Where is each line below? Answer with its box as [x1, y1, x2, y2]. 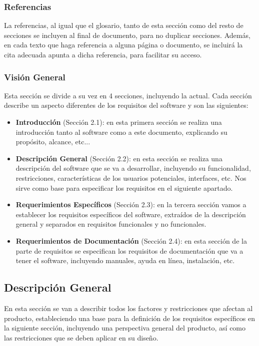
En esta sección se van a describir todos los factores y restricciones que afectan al [4, 303, 253, 313]
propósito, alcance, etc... [15, 136, 90, 147]
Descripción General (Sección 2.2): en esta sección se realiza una [15, 153, 222, 163]
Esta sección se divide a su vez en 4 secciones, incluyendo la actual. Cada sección [4, 90, 252, 100]
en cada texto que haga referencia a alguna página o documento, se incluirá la [4, 39, 243, 50]
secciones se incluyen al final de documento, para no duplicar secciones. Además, [4, 29, 250, 40]
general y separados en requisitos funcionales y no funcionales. [15, 219, 206, 229]
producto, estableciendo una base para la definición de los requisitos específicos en [4, 313, 255, 323]
